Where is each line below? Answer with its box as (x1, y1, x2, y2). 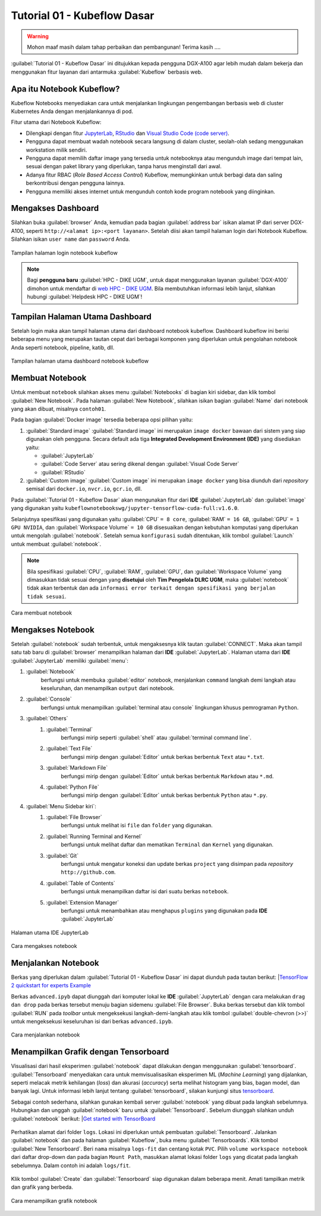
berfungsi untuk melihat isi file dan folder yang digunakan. (61, 822, 213, 829)
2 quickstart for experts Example (11, 982, 92, 989)
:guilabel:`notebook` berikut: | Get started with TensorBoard (11, 1115, 156, 1122)
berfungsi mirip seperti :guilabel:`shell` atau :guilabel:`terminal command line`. (61, 734, 252, 741)
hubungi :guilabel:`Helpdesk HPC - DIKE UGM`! (27, 293, 143, 300)
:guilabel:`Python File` (46, 783, 99, 790)
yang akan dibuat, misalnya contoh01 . (11, 405, 106, 412)
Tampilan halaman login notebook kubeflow (11, 249, 118, 256)
